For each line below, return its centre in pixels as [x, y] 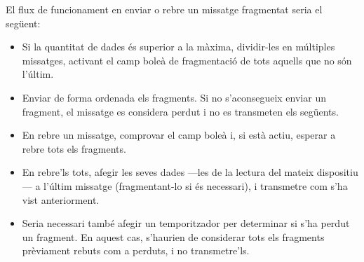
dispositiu [337, 172]
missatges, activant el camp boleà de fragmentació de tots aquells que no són [187, 60]
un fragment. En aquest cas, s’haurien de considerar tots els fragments [173, 236]
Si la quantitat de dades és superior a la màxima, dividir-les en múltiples [178, 47]
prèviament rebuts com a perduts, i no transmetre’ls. [136, 250]
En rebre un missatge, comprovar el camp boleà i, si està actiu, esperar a [179, 135]
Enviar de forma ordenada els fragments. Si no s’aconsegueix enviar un [174, 97]
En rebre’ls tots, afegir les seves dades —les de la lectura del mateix [168, 172]
